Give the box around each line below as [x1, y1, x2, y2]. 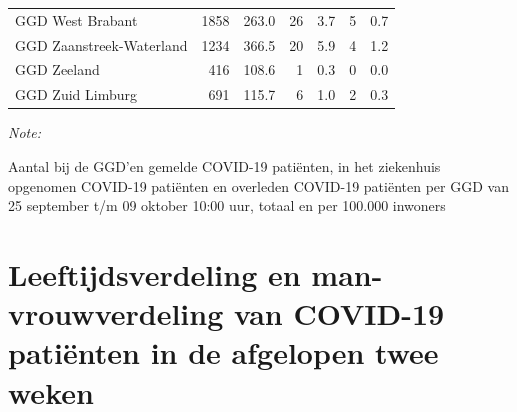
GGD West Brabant [15, 9, 138, 30]
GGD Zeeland [15, 59, 100, 80]
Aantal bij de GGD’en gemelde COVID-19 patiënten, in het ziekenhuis [8, 155, 441, 176]
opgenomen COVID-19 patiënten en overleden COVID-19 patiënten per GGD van [8, 175, 509, 196]
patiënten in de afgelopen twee [8, 332, 439, 373]
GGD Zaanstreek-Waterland [15, 34, 188, 55]
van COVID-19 [233, 293, 445, 334]
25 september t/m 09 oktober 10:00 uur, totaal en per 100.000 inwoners [8, 195, 446, 216]
